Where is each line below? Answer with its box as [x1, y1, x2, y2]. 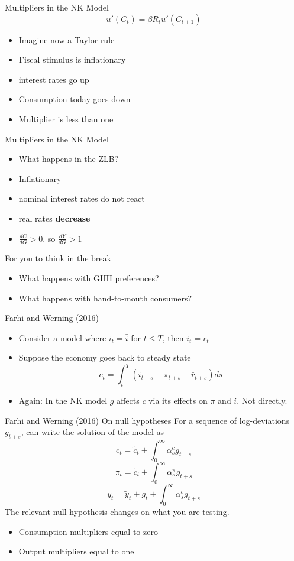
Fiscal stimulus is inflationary [18, 53, 126, 66]
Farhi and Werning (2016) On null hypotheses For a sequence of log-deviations [5, 414, 290, 426]
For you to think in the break [5, 252, 111, 264]
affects [117, 394, 140, 407]
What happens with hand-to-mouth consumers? [18, 291, 192, 304]
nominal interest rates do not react [18, 192, 145, 205]
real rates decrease [18, 212, 91, 224]
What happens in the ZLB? [18, 153, 119, 165]
